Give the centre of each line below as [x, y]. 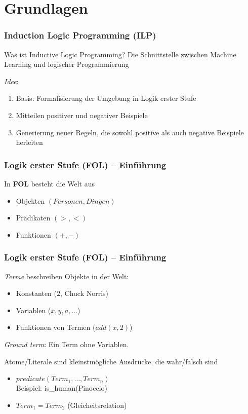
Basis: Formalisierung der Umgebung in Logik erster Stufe [106, 98]
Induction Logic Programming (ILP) [80, 35]
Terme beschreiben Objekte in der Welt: [67, 276]
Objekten [30, 200]
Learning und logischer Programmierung [67, 64]
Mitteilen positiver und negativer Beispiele [82, 115]
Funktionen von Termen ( [56, 327]
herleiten [29, 142]
